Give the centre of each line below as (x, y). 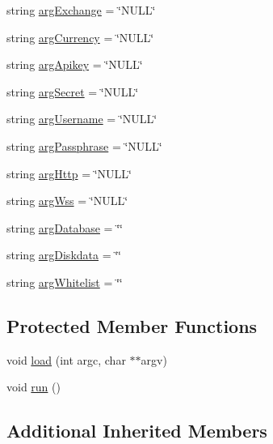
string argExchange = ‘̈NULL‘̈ (81, 10)
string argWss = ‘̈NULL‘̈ (67, 201)
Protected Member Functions (132, 325)
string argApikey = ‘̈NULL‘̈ (75, 64)
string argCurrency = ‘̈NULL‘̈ (80, 37)
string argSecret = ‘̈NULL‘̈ (73, 91)
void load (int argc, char (66, 359)
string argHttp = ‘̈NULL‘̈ (69, 173)
